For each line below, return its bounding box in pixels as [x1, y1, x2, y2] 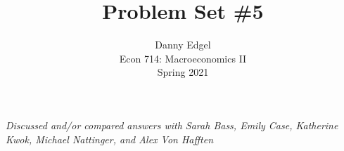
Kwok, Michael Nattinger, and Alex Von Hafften [6, 131, 214, 146]
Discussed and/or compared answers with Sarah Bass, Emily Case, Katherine [6, 117, 338, 132]
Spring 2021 [157, 65, 209, 79]
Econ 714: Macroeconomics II [119, 51, 247, 65]
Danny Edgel [155, 37, 211, 52]
